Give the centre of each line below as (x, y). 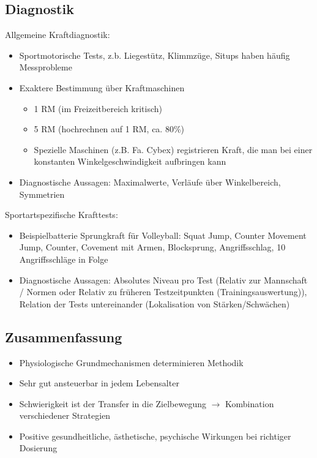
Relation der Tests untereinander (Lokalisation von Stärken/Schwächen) (155, 303)
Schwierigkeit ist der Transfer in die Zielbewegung (113, 403)
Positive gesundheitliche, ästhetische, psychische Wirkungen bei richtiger (155, 436)
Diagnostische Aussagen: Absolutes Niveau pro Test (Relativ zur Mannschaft (163, 280)
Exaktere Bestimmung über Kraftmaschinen (102, 87)
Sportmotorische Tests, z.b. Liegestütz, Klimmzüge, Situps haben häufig (155, 55)
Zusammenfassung (64, 336)
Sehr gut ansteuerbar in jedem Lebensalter (99, 383)
